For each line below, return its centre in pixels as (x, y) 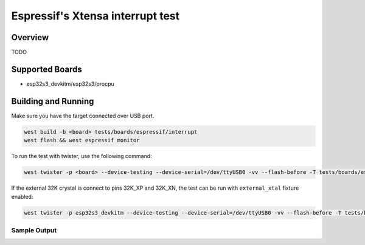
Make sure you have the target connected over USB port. (83, 116)
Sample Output (34, 230)
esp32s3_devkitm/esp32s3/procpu (71, 84)
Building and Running (53, 101)
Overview (30, 37)
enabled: (22, 196)
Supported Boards (47, 69)
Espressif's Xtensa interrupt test (95, 16)
